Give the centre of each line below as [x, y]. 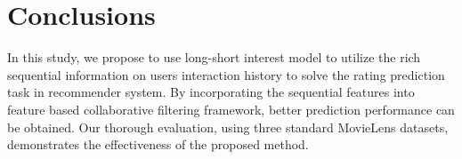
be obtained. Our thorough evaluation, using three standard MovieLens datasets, [228, 127]
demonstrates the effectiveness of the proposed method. [158, 144]
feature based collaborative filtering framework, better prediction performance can [231, 109]
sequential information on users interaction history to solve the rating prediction [226, 74]
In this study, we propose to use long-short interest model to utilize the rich [214, 57]
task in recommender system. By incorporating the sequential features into [211, 92]
